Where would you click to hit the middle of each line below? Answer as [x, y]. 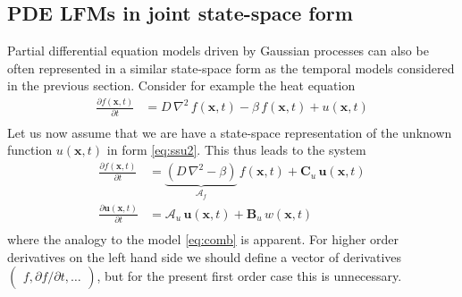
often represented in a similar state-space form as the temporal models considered [231, 68]
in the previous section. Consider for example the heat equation [181, 85]
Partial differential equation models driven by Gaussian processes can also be [218, 51]
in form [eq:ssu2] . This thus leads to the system [236, 150]
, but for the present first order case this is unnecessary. [249, 276]
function [30, 150]
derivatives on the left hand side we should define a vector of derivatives [205, 256]
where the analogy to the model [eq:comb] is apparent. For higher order [203, 238]
